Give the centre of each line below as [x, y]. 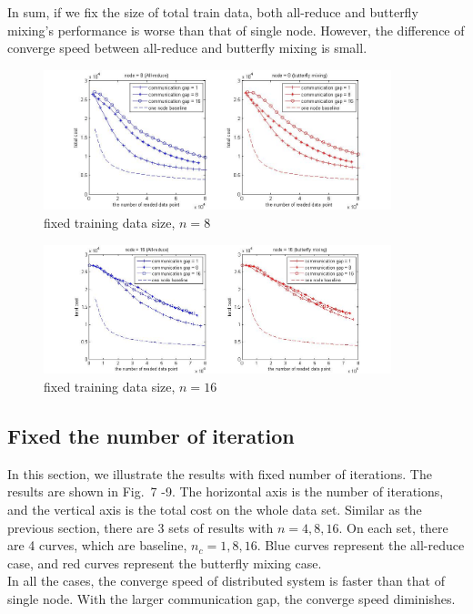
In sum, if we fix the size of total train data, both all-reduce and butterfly [213, 12]
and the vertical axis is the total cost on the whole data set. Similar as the [215, 509]
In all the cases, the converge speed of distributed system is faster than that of [226, 581]
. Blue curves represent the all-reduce [361, 545]
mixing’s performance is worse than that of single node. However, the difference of [236, 30]
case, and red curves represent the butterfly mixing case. [165, 563]
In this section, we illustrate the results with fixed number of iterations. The [220, 473]
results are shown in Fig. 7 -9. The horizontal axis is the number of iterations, [226, 491]
